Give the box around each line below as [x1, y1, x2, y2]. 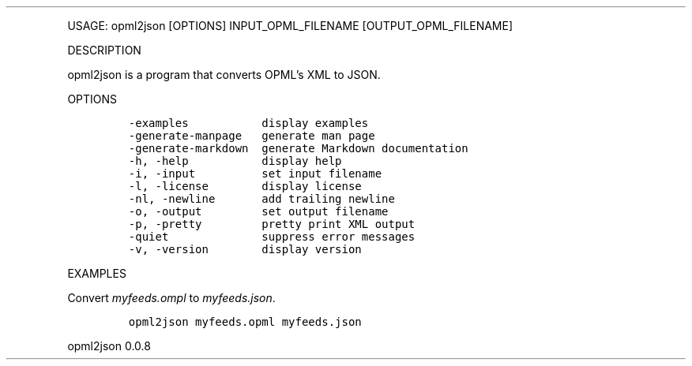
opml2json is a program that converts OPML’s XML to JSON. [67, 68, 381, 81]
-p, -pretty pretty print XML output [128, 218, 416, 230]
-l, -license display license [128, 180, 362, 192]
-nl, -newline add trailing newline [128, 192, 395, 205]
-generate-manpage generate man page [128, 129, 375, 142]
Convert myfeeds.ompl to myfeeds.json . [67, 291, 276, 304]
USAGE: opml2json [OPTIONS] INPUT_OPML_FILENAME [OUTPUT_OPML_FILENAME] [67, 19, 513, 32]
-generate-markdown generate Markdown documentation [128, 142, 468, 155]
